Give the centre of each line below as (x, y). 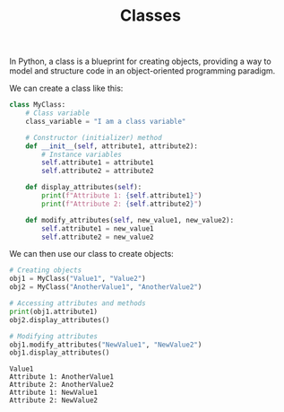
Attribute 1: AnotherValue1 (62, 377)
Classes (151, 16)
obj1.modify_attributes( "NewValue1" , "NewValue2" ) (106, 345)
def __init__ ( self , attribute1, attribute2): (112, 146)
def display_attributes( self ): (84, 188)
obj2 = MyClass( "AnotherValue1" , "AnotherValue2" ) (106, 287)
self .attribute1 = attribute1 (98, 162)
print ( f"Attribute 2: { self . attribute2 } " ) (122, 204)
